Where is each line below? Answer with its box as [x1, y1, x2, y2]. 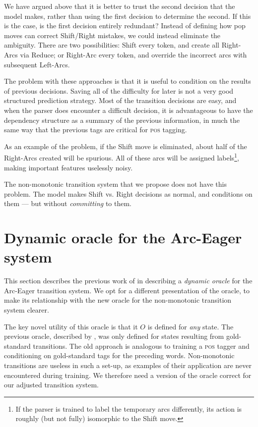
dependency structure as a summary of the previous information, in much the [4, 114, 240, 125]
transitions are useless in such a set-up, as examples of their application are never [4, 360, 252, 370]
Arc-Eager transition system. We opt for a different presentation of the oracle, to [4, 285, 250, 295]
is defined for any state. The [147, 321, 234, 331]
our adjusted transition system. [4, 379, 99, 390]
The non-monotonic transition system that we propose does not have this [4, 179, 227, 189]
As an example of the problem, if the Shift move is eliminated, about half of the [4, 141, 247, 151]
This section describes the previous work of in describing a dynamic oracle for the [4, 275, 253, 286]
